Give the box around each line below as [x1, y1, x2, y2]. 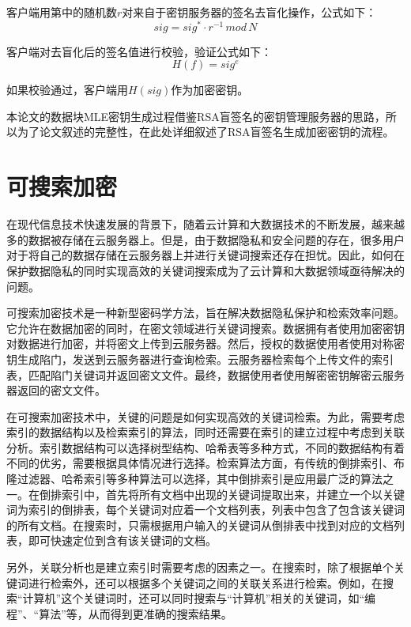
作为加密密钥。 [171, 81, 249, 98]
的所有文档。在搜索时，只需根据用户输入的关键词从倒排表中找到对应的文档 [6, 516, 394, 533]
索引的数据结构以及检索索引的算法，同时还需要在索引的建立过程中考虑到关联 [6, 424, 405, 440]
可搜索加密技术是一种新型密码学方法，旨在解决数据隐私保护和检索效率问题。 [6, 304, 405, 321]
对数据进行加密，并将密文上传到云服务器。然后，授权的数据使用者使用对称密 [6, 335, 405, 352]
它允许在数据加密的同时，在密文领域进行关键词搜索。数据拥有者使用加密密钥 [6, 319, 405, 336]
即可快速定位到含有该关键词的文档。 [28, 532, 217, 549]
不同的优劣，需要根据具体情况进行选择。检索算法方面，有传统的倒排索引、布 [6, 455, 405, 471]
